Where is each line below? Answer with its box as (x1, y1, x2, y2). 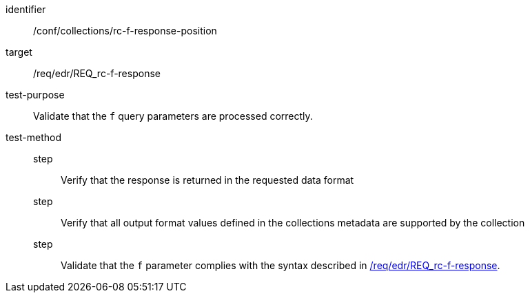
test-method (6, 131, 61, 143)
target (6, 46, 32, 58)
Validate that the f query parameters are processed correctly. (33, 110, 313, 122)
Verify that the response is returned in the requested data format (61, 174, 354, 186)
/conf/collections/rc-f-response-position (33, 25, 217, 36)
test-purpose (6, 89, 65, 100)
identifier (6, 3, 46, 15)
